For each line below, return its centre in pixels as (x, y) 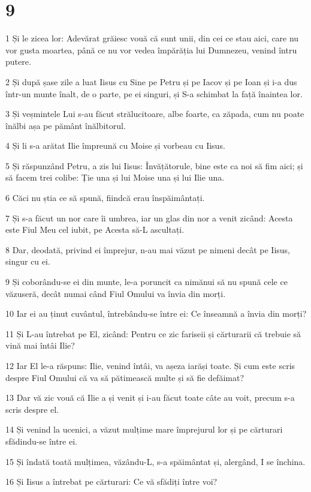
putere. (18, 61)
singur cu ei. (28, 261)
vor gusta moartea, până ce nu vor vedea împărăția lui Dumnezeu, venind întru (151, 49)
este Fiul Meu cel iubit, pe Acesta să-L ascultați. (95, 229)
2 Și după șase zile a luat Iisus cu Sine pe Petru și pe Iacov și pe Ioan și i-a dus (151, 81)
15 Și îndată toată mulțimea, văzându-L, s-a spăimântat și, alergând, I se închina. (155, 461)
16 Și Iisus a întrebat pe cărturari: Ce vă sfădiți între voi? (111, 481)
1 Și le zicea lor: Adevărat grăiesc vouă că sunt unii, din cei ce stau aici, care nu (152, 38)
